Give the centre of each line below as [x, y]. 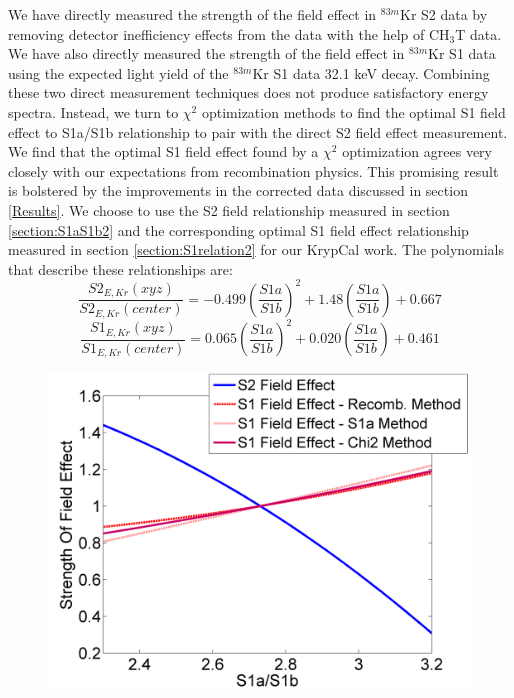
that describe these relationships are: [120, 268]
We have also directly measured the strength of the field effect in [206, 53]
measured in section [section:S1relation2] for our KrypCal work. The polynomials [256, 249]
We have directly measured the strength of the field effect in [192, 14]
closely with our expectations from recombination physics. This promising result [253, 170]
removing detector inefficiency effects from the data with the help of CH [229, 33]
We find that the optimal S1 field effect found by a [163, 151]
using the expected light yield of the [118, 72]
